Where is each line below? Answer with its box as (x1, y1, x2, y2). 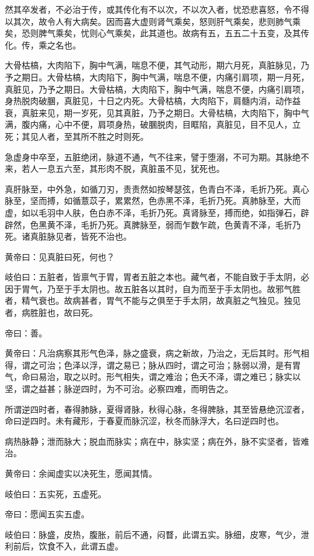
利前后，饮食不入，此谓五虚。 (5, 540, 123, 552)
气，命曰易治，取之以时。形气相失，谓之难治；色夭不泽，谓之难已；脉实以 (5, 370, 301, 383)
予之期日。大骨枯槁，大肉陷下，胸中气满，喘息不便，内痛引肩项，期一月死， (5, 70, 309, 83)
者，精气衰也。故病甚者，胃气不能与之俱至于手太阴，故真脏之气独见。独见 (5, 294, 301, 307)
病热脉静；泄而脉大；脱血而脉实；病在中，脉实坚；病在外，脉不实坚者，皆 (5, 434, 301, 447)
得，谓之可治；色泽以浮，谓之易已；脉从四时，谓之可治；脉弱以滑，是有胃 (5, 358, 301, 371)
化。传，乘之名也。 (5, 38, 81, 51)
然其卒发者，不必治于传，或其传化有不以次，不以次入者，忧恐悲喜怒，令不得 (5, 3, 309, 15)
